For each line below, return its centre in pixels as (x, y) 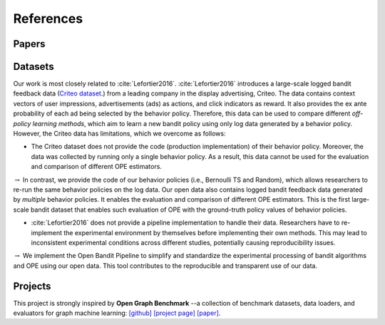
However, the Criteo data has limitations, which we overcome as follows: (119, 134)
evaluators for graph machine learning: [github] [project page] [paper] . (117, 313)
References (48, 19)
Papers (29, 44)
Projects (32, 286)
